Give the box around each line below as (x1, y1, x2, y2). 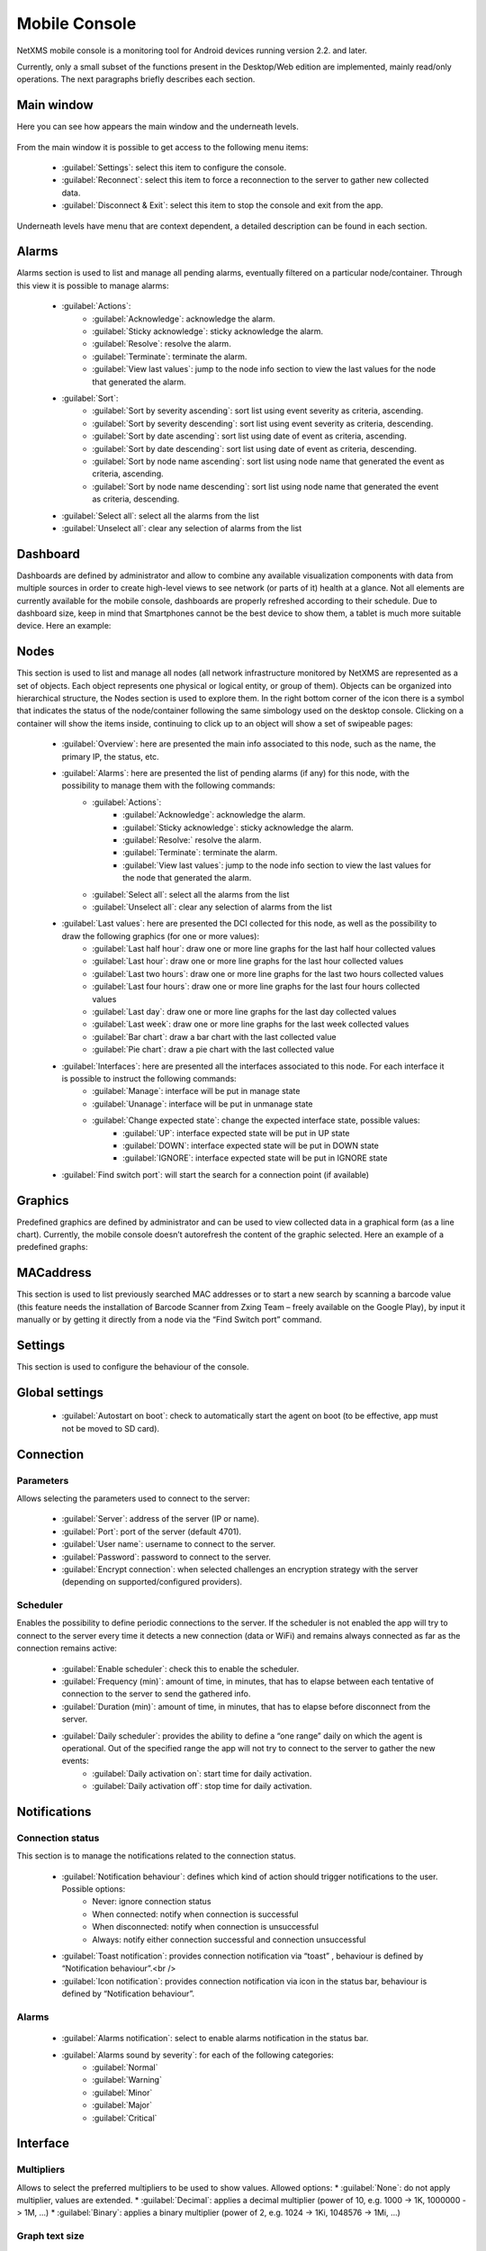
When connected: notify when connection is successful (92, 1909, 299, 1920)
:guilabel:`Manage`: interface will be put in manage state (92, 1086, 301, 1097)
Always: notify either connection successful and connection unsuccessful (92, 1934, 366, 1945)
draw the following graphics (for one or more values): (61, 930, 260, 941)
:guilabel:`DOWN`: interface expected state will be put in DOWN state (122, 1140, 380, 1151)
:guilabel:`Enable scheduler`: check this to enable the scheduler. (61, 1663, 300, 1674)
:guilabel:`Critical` (92, 2112, 157, 2123)
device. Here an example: (16, 620, 112, 631)
